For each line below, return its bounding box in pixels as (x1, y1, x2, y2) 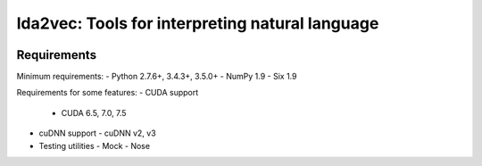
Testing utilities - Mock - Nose (38, 140, 151, 151)
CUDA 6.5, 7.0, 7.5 (61, 107, 127, 118)
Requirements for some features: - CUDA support (16, 87, 199, 98)
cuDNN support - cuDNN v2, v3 (38, 128, 156, 138)
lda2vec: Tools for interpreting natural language (16, 13, 379, 33)
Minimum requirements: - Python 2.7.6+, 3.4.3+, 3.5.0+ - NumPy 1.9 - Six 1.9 (16, 71, 297, 82)
